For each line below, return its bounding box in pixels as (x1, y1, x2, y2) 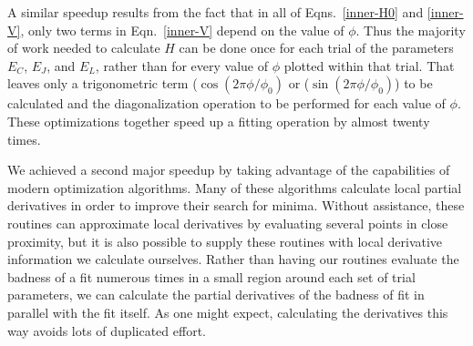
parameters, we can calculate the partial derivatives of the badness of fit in (7, 285, 425, 304)
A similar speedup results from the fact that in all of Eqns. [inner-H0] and (7, 3, 424, 21)
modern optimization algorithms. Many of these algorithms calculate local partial (7, 178, 462, 197)
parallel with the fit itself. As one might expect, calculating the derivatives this (7, 302, 448, 321)
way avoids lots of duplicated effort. (7, 321, 206, 340)
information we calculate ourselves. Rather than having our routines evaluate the (7, 249, 459, 269)
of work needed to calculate (7, 38, 160, 57)
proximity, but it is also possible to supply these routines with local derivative (7, 231, 443, 250)
